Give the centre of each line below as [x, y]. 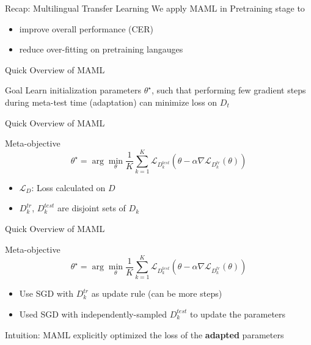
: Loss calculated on [68, 187]
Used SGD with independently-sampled [93, 314]
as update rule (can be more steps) [157, 293]
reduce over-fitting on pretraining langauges [101, 49]
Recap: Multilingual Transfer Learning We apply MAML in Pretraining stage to [155, 8]
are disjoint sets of [92, 208]
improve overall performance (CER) [86, 28]
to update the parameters [238, 314]
